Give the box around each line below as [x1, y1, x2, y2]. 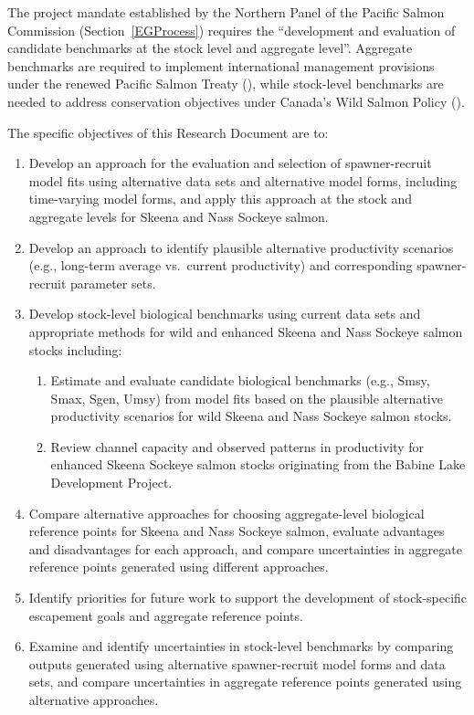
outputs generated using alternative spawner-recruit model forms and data [28, 654, 446, 673]
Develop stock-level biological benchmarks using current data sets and [28, 304, 421, 323]
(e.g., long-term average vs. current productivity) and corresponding [28, 256, 413, 275]
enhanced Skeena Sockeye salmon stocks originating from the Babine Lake [50, 455, 466, 474]
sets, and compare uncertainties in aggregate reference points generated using [28, 672, 462, 691]
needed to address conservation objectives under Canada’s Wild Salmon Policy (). [7, 91, 465, 110]
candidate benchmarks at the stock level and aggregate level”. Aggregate [7, 38, 413, 58]
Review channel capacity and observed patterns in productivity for [50, 436, 425, 456]
